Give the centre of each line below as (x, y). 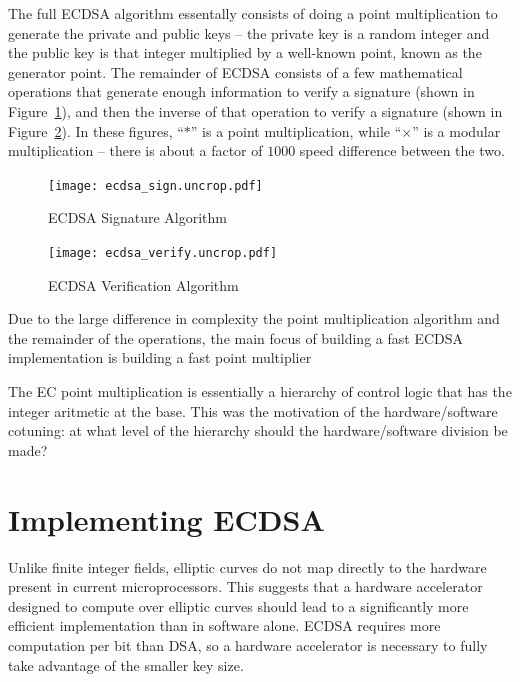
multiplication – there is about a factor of (135, 150)
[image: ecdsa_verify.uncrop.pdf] (163, 253)
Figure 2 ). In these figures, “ (96, 130)
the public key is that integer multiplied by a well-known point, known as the (245, 52)
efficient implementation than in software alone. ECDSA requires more (224, 625)
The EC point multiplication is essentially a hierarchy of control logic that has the (260, 391)
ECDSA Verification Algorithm (143, 284)
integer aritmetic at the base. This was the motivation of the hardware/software (253, 410)
